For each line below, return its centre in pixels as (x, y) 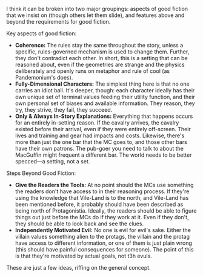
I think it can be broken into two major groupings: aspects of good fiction (97, 9)
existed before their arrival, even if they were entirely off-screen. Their (103, 129)
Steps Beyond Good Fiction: (41, 173)
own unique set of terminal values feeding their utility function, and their (105, 97)
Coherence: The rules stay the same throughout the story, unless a (99, 45)
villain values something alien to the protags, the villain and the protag (102, 237)
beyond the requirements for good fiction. (58, 22)
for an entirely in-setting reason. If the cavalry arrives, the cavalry (97, 123)
